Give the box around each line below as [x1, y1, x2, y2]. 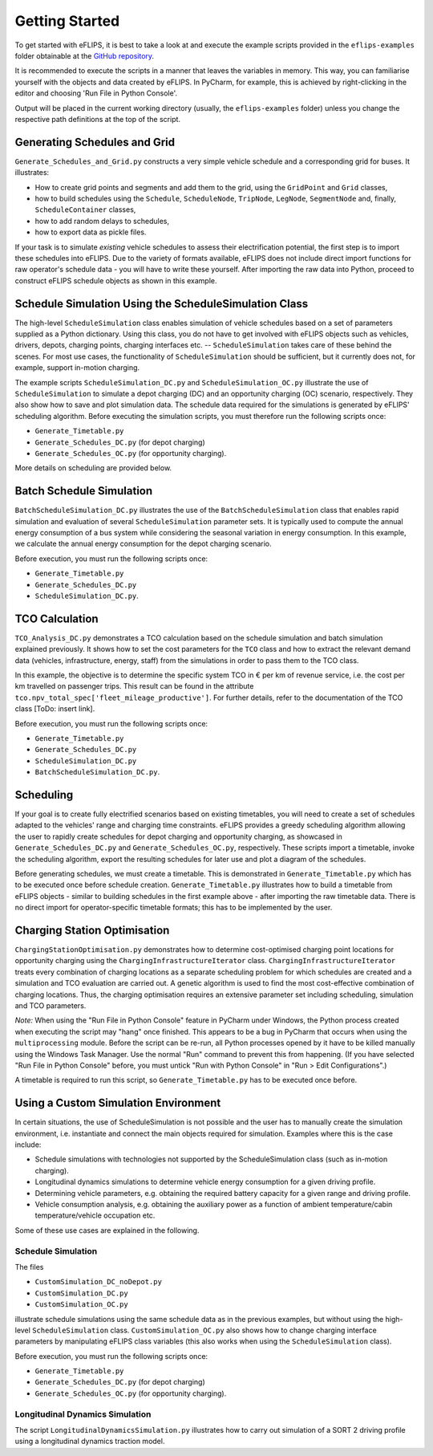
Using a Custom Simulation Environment [14, 1096, 221, 1110]
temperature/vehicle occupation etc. [34, 1210, 156, 1220]
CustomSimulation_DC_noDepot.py [34, 1277, 162, 1287]
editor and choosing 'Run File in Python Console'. [14, 88, 178, 98]
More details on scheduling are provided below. [14, 463, 172, 473]
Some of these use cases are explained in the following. [14, 1225, 200, 1235]
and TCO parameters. [14, 1001, 87, 1011]
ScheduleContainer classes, [34, 205, 136, 214]
